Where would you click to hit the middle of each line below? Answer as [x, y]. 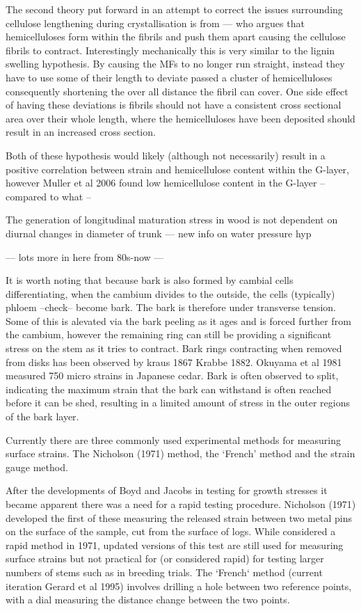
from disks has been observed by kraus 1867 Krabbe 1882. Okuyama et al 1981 [174, 362]
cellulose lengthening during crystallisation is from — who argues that [155, 23]
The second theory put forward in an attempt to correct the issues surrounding [174, 9]
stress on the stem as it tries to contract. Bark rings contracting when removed [174, 348]
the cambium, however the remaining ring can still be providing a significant [169, 334]
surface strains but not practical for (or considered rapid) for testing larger [165, 558]
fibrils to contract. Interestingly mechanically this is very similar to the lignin [170, 50]
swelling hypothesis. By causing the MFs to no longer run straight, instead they [175, 64]
